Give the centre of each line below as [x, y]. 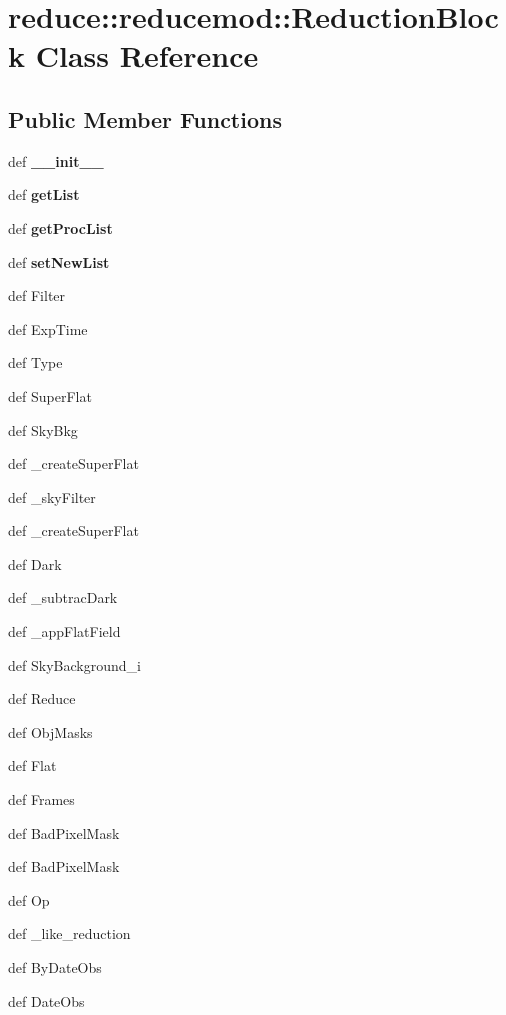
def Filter [37, 295]
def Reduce [42, 698]
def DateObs [46, 1000]
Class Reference [147, 55]
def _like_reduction [69, 933]
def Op [29, 899]
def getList [44, 194]
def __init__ [56, 160]
